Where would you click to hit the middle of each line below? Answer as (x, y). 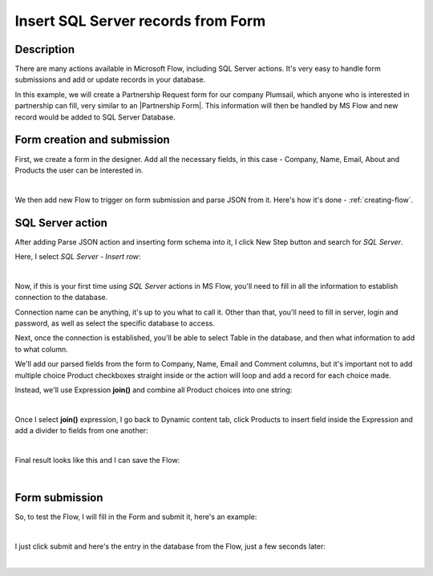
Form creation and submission (92, 140)
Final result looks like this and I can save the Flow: (97, 460)
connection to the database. (61, 298)
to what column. (41, 349)
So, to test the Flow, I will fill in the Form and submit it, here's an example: (136, 517)
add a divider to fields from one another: (81, 431)
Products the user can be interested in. (79, 170)
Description (45, 49)
